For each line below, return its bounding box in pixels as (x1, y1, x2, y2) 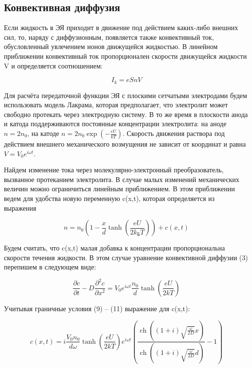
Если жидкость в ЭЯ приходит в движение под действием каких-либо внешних (4, 22, 238, 33)
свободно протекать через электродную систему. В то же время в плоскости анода (4, 109, 248, 119)
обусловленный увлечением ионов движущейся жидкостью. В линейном (4, 41, 218, 51)
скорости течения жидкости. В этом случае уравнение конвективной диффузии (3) (4, 252, 248, 262)
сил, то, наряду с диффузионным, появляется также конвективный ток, (4, 32, 214, 42)
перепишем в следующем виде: (4, 262, 96, 272)
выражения (4, 202, 36, 213)
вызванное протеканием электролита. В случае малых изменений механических (4, 174, 239, 184)
